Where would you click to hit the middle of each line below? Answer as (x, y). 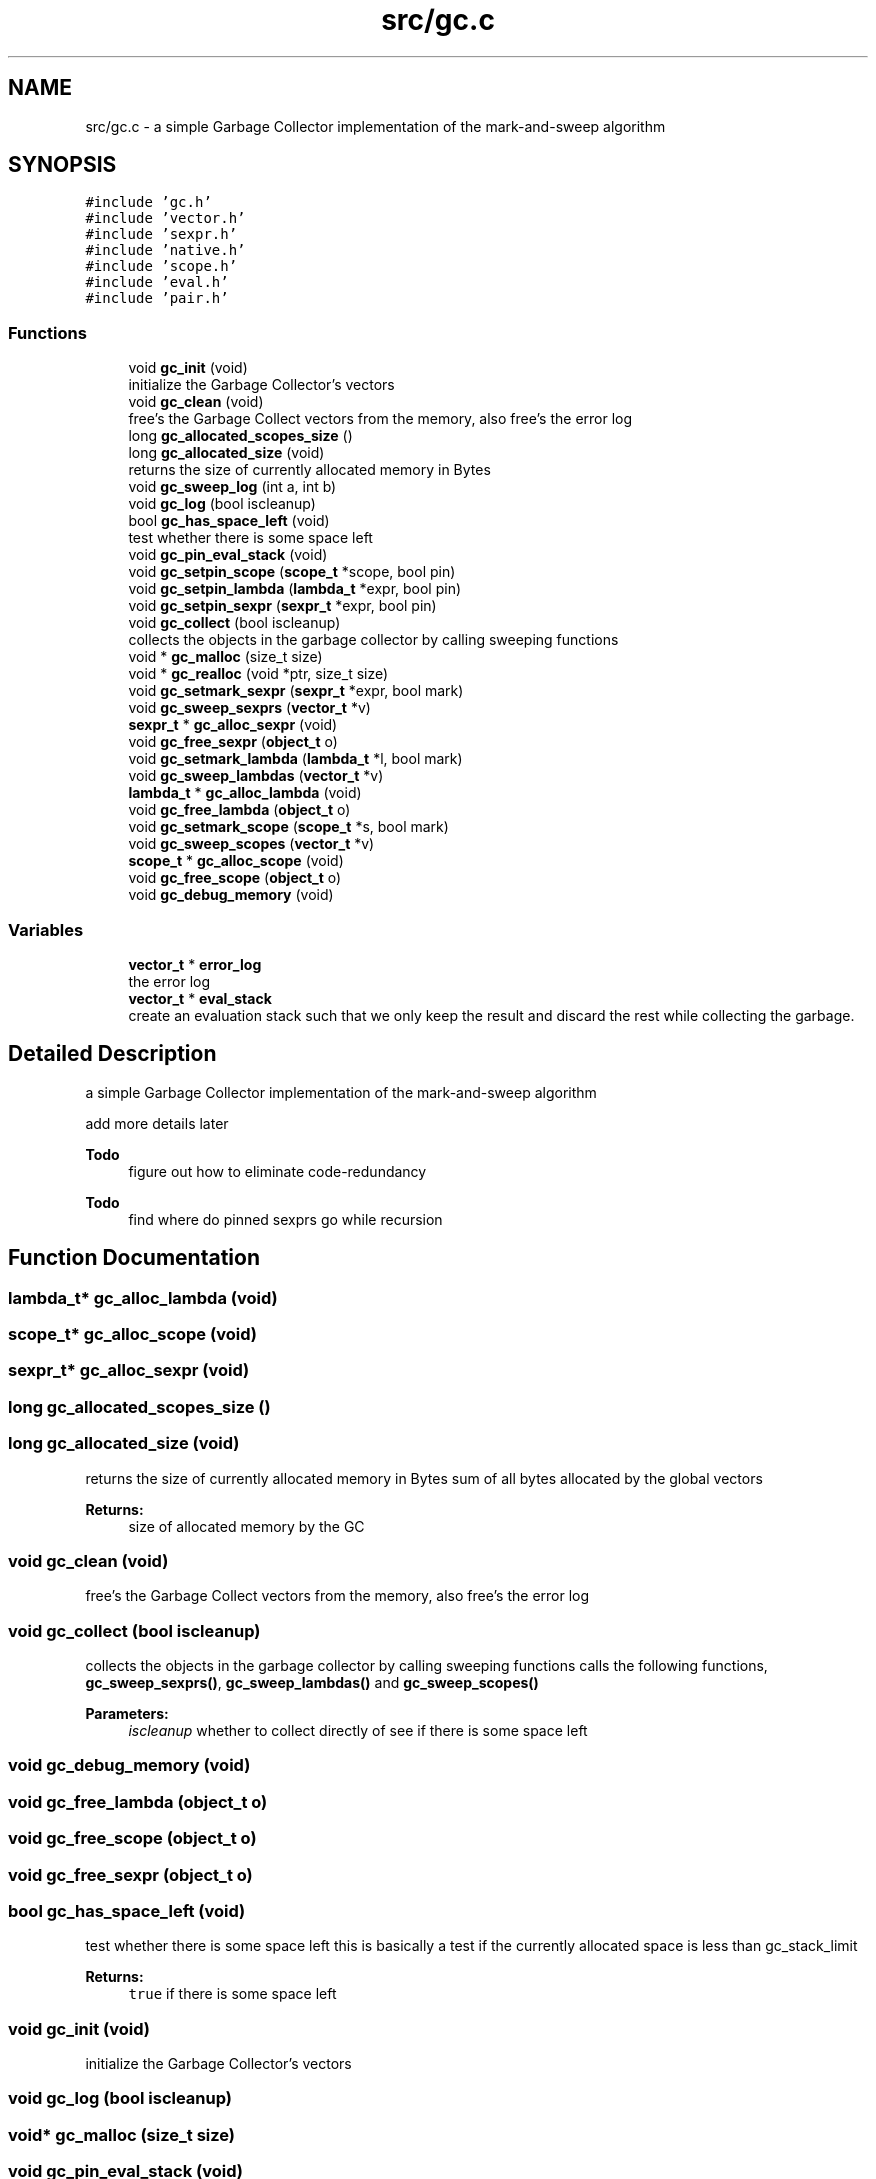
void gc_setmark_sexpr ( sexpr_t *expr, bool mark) (296, 691)
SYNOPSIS (62, 165)
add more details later (157, 1123)
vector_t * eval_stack (200, 998)
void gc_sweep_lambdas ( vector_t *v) (256, 776)
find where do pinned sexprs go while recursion (285, 1219)
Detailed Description (112, 1054)
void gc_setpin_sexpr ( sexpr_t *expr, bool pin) (282, 606)
